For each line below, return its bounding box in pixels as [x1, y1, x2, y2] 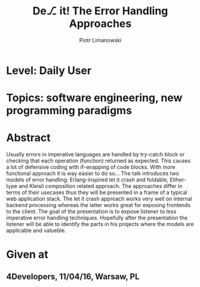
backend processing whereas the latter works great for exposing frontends [6, 202, 191, 209]
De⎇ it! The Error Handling [32, 4, 168, 18]
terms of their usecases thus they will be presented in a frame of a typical [6, 189, 187, 196]
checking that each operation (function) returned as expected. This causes [6, 157, 191, 165]
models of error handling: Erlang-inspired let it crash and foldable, [6, 176, 169, 183]
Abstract [6, 131, 51, 144]
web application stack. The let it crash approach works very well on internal [6, 195, 192, 202]
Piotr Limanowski [79, 36, 122, 44]
